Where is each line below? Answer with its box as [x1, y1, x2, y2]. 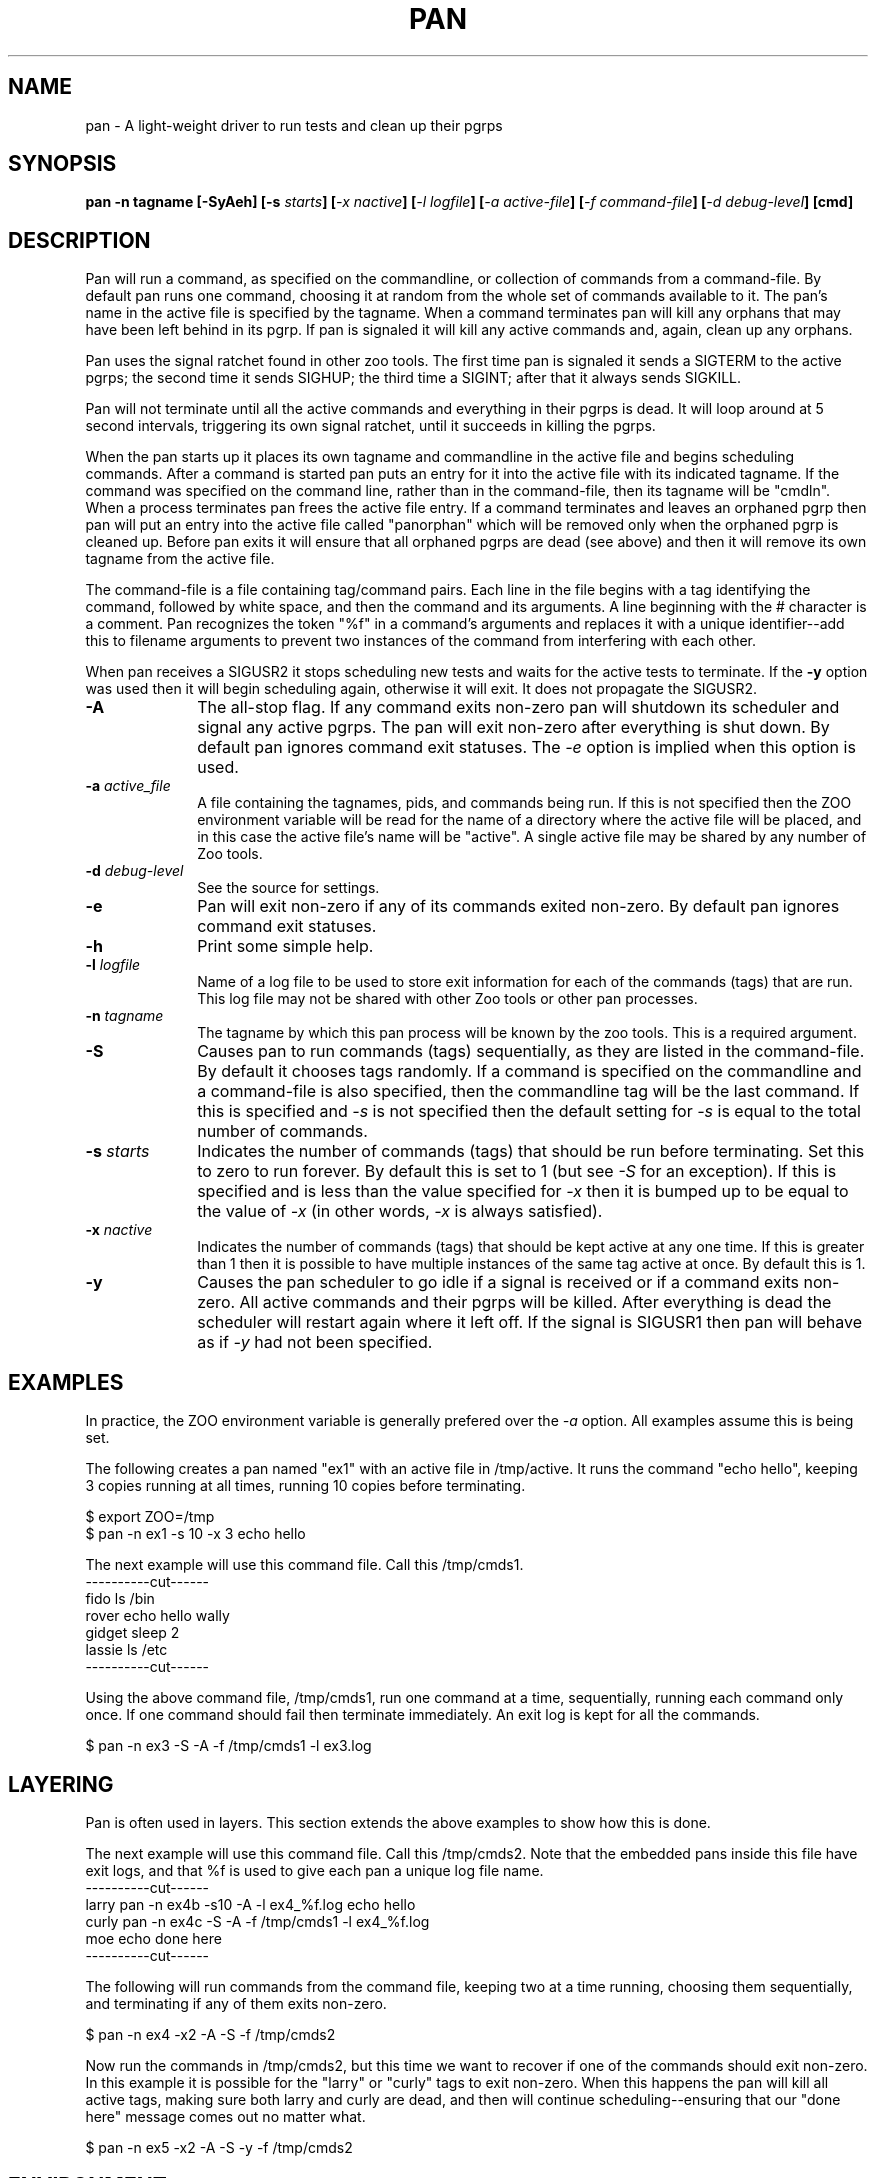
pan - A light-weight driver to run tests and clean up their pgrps [85, 116, 503, 134]
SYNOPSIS [8, 151, 117, 177]
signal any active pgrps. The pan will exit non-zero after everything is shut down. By [197, 717, 830, 738]
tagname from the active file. [85, 550, 275, 568]
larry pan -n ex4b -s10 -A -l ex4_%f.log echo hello [85, 1895, 416, 1913]
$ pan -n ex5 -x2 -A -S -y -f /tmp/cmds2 [85, 2138, 353, 2156]
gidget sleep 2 [85, 1624, 180, 1642]
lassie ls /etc [85, 1641, 168, 1659]
